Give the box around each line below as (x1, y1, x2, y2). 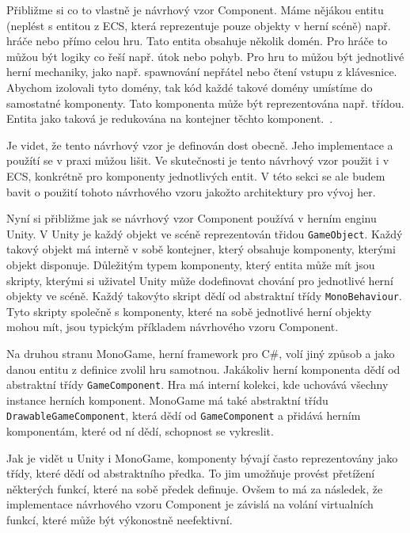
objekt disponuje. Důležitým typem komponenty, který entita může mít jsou (6, 256, 375, 272)
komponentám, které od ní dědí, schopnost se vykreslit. (6, 423, 274, 440)
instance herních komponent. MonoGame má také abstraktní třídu (6, 391, 328, 408)
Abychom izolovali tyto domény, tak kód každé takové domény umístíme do (6, 78, 373, 95)
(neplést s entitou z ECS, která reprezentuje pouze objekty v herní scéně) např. (6, 17, 391, 33)
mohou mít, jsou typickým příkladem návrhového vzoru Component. (6, 318, 339, 335)
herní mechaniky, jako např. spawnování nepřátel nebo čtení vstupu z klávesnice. (6, 63, 397, 80)
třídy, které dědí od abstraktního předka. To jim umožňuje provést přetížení (6, 465, 375, 482)
